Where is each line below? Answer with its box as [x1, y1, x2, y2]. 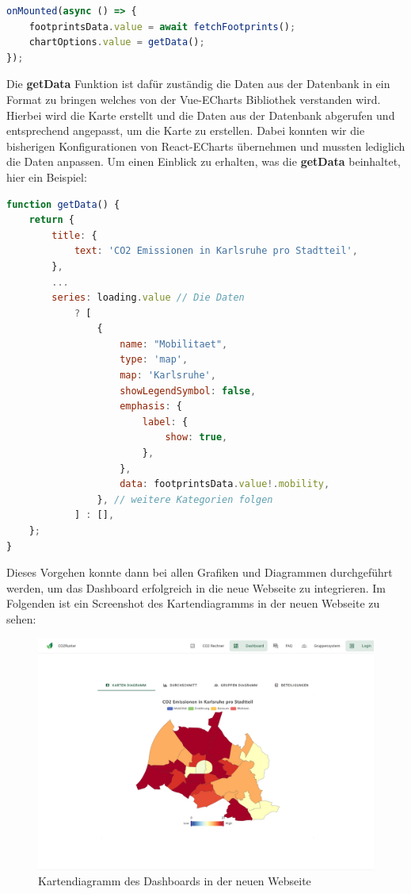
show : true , [165, 432, 228, 443]
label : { [142, 416, 188, 428]
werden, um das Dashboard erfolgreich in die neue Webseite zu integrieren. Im [6, 579, 386, 596]
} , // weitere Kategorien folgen [97, 493, 273, 505]
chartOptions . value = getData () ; [29, 36, 205, 48]
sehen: [6, 610, 36, 627]
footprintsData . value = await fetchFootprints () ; [29, 21, 296, 33]
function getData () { [6, 198, 120, 210]
